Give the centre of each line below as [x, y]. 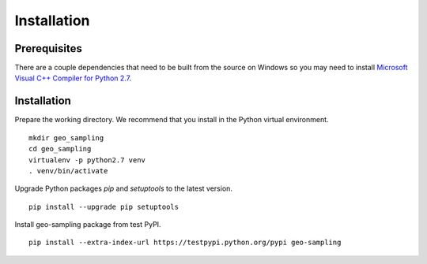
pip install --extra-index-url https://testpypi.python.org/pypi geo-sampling [185, 243]
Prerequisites [48, 48]
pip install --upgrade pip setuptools [104, 206]
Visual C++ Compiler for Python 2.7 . [73, 78]
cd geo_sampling [60, 149]
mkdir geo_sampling [66, 138]
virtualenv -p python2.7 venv [87, 160]
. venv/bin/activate [68, 171]
